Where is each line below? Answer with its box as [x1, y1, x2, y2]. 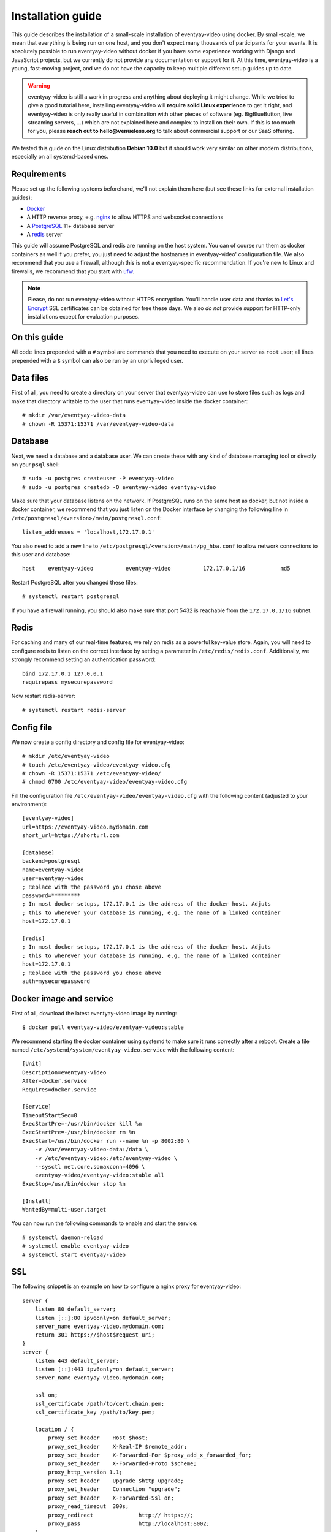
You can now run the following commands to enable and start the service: [11, 1219, 198, 1227]
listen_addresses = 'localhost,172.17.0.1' [22, 529, 155, 536]
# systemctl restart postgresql [22, 593, 120, 600]
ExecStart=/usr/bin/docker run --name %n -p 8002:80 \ [22, 1137, 191, 1144]
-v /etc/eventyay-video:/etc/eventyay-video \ [34, 1155, 178, 1161]
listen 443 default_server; [34, 1357, 120, 1364]
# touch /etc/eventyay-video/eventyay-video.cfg [22, 761, 171, 768]
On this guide [11, 332, 64, 343]
